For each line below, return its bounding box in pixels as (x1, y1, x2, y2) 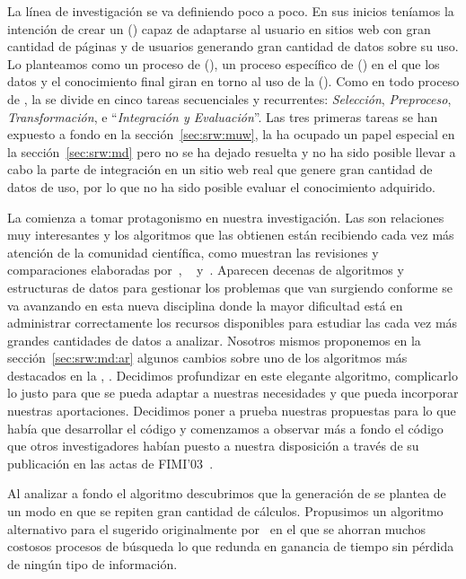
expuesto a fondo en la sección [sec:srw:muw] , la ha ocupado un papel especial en (7, 125, 455, 144)
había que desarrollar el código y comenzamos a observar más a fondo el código (7, 418, 444, 437)
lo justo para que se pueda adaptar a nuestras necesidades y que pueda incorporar (7, 383, 459, 402)
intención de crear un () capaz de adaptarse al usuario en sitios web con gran (7, 19, 431, 38)
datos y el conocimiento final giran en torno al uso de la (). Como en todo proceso (7, 72, 460, 91)
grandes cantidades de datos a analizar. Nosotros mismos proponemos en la (7, 330, 421, 349)
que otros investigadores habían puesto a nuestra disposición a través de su (7, 436, 419, 455)
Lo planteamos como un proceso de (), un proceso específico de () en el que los (7, 54, 440, 73)
